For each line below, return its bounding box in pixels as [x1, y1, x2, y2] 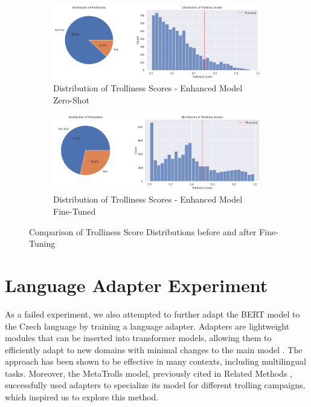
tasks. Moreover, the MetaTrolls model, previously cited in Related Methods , [5, 366, 292, 379]
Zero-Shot [53, 93, 89, 106]
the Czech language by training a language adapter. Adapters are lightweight [5, 319, 290, 332]
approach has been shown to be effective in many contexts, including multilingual [5, 355, 306, 368]
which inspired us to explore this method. [5, 391, 159, 403]
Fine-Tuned [53, 205, 96, 218]
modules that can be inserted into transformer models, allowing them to [5, 331, 272, 344]
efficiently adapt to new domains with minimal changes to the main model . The [5, 343, 303, 356]
